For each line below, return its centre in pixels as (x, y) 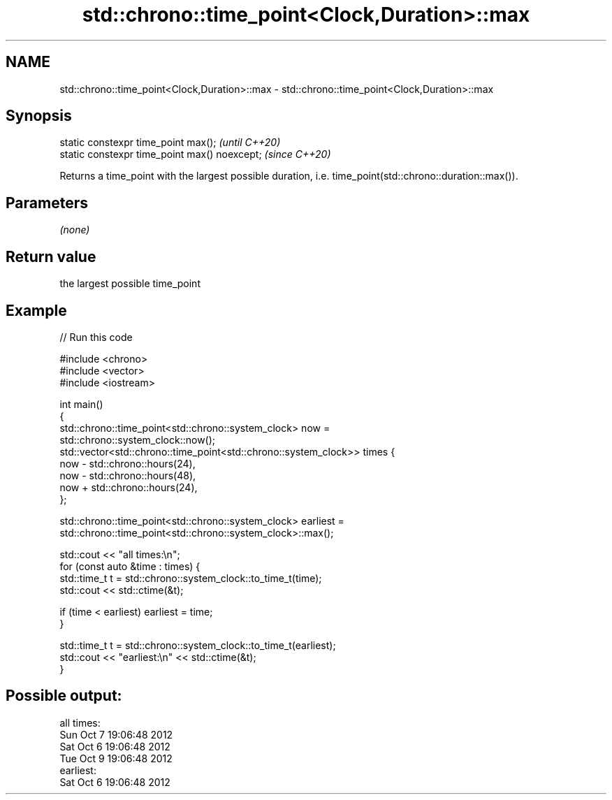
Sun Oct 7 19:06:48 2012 (116, 734)
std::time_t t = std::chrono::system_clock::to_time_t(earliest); (198, 645)
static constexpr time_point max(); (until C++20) (170, 143)
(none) (75, 230)
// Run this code (96, 337)
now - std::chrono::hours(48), (128, 475)
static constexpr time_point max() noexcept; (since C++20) (195, 154)
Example (36, 310)
